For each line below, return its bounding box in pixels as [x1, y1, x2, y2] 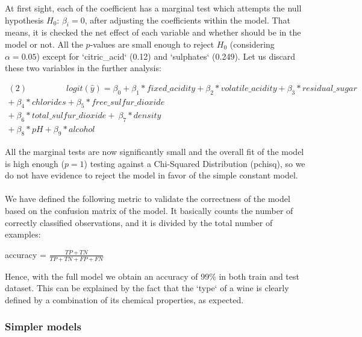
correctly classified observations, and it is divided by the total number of [5, 216, 273, 228]
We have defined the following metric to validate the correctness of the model [5, 192, 290, 205]
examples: [5, 228, 41, 241]
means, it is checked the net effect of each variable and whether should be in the [5, 26, 301, 39]
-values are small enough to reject [90, 37, 214, 50]
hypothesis [5, 13, 44, 26]
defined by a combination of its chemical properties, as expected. [5, 293, 244, 306]
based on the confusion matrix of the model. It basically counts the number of [5, 204, 293, 217]
